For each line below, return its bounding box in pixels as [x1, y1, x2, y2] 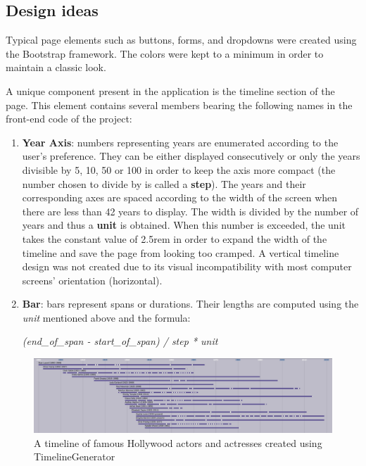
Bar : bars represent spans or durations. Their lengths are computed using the [22, 296, 359, 311]
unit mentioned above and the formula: [22, 310, 191, 325]
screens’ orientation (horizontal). [22, 272, 163, 287]
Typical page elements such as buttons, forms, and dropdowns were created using [6, 32, 357, 47]
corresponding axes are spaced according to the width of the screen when [22, 190, 338, 205]
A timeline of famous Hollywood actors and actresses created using [34, 435, 322, 450]
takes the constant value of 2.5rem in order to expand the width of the [22, 231, 327, 246]
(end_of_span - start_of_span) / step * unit [22, 334, 218, 348]
